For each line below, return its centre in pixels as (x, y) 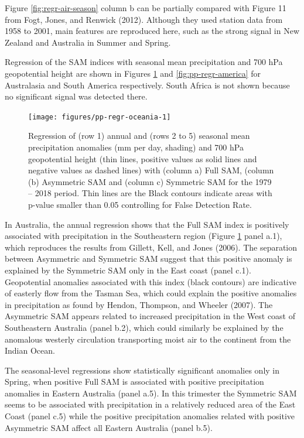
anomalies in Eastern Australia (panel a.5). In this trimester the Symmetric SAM (151, 393)
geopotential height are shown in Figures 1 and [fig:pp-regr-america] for (133, 73)
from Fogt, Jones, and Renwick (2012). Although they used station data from (144, 19)
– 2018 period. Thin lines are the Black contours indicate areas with (150, 193)
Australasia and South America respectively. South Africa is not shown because (147, 85)
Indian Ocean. (30, 350)
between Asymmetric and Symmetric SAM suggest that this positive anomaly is (148, 259)
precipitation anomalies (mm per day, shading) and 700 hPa (136, 147)
